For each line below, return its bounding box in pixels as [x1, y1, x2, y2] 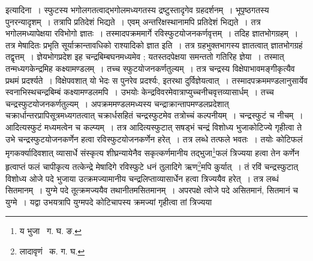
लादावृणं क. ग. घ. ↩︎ [19, 245, 85, 257]
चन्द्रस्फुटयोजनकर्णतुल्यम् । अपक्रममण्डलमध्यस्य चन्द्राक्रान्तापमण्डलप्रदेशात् [5, 97, 229, 110]
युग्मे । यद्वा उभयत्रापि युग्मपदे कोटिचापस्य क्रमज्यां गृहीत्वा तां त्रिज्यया [5, 195, 212, 208]
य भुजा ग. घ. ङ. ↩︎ [19, 224, 82, 237]
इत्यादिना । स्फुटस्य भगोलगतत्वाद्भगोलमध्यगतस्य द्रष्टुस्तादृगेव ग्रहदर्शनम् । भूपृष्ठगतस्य [5, 4, 269, 16]
